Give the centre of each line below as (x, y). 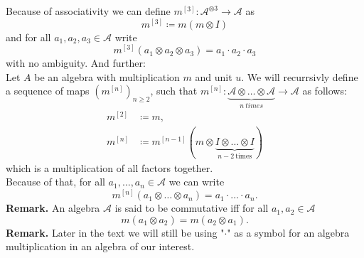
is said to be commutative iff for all (192, 208)
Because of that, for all (55, 182)
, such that (174, 91)
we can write (197, 182)
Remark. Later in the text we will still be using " (115, 232)
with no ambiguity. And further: (76, 63)
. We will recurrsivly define (300, 76)
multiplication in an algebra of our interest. (100, 246)
